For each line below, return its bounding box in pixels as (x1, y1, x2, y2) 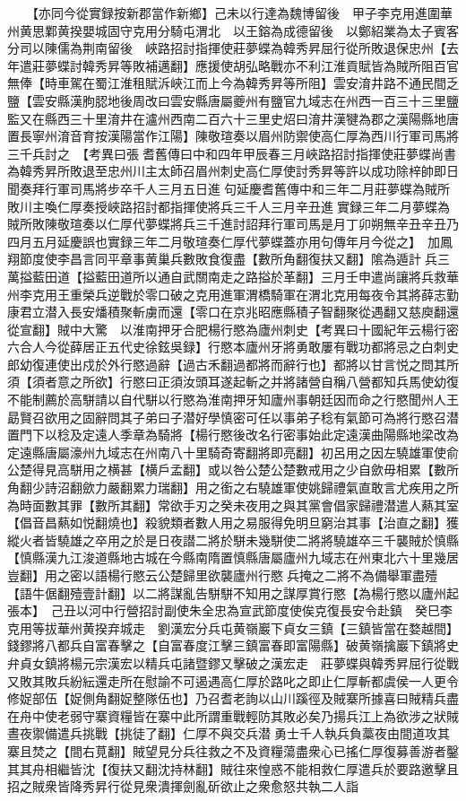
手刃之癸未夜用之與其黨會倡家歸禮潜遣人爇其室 (182, 495, 459, 514)
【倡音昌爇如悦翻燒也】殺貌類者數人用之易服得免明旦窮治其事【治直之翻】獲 (7, 513, 459, 532)
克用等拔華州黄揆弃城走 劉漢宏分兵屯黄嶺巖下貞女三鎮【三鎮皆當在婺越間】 (7, 618, 459, 637)
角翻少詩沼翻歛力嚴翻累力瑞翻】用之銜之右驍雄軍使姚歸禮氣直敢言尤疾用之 (7, 478, 446, 497)
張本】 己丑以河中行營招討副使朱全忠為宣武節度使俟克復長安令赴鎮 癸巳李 (7, 601, 453, 620)
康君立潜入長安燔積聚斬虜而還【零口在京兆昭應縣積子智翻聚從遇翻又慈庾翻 (7, 302, 446, 321)
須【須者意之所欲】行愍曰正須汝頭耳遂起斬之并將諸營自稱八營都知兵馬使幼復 (7, 372, 459, 391)
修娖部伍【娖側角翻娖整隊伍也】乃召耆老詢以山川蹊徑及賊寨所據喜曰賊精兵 (7, 689, 446, 708)
